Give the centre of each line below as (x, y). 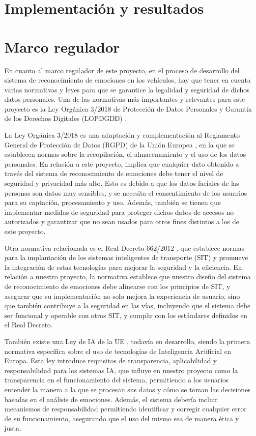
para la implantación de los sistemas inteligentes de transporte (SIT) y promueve (126, 257)
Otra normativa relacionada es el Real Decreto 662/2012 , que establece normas (125, 247)
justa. (13, 428)
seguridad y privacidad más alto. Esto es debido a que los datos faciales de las (122, 183)
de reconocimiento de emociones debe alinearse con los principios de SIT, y (117, 286)
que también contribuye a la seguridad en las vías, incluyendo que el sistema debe (128, 305)
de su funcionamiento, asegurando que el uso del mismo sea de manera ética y (122, 418)
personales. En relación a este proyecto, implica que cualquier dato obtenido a (122, 163)
